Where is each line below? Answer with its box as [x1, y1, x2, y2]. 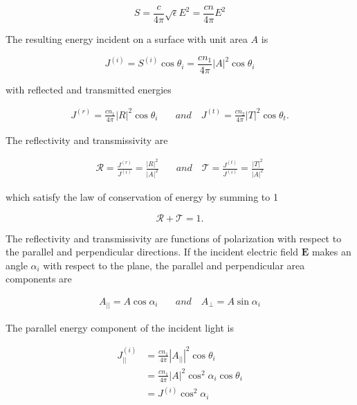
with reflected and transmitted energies [6, 82, 172, 96]
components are [6, 271, 72, 286]
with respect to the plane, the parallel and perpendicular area [43, 258, 305, 272]
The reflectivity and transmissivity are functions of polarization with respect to [6, 231, 342, 245]
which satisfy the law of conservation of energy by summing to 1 [6, 190, 278, 204]
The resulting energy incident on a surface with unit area [6, 32, 248, 46]
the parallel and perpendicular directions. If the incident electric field [6, 244, 299, 259]
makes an [311, 244, 351, 259]
